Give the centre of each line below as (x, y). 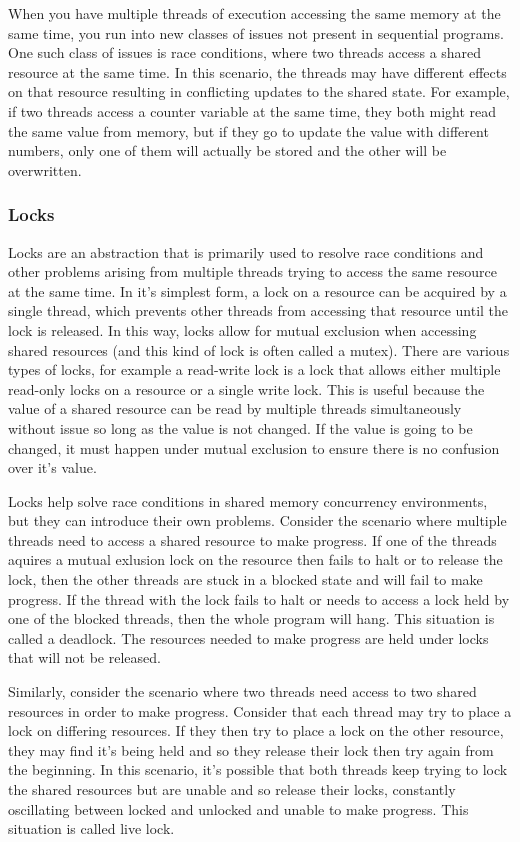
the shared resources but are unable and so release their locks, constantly (232, 789)
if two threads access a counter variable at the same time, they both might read (252, 110)
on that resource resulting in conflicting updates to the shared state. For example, (259, 91)
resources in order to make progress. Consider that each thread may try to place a (260, 710)
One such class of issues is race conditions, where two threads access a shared (245, 52)
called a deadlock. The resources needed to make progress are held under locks (248, 637)
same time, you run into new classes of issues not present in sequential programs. (256, 32)
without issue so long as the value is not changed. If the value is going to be (240, 427)
